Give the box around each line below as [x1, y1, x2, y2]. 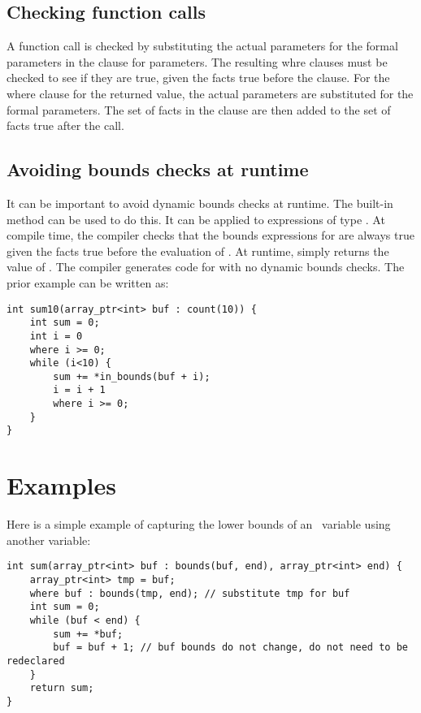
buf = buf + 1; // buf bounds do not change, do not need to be [53, 642, 408, 654]
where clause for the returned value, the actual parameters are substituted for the [7, 84, 414, 102]
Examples [7, 469, 116, 502]
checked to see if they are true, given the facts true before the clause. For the [7, 69, 390, 86]
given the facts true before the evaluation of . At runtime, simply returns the [7, 242, 389, 259]
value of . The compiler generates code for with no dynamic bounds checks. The [7, 258, 405, 275]
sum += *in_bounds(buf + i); [53, 370, 210, 382]
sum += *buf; [53, 628, 124, 640]
